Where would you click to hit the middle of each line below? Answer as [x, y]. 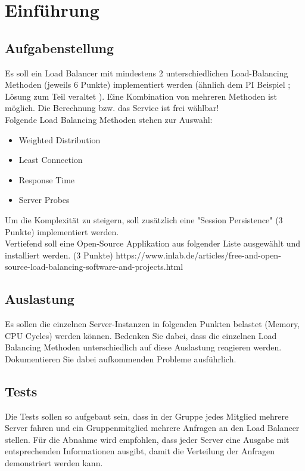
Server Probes [44, 200]
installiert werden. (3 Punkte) [59, 255]
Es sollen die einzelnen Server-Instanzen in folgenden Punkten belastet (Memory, [152, 324]
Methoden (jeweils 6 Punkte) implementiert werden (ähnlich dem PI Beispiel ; [148, 84]
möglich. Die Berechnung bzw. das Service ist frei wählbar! [112, 108]
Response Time [47, 179]
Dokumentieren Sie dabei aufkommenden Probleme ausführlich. [121, 358]
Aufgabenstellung [60, 47]
